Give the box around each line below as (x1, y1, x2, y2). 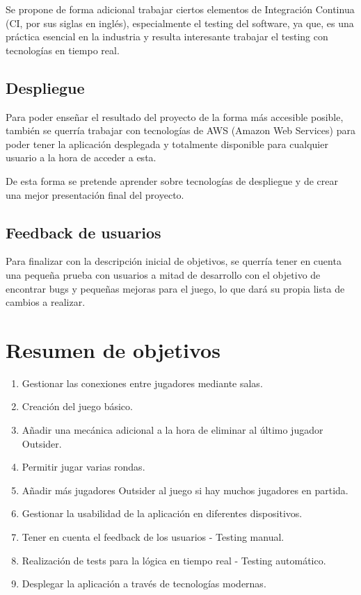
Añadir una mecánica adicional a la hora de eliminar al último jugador (22, 423, 323, 437)
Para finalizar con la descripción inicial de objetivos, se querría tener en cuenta (6, 254, 342, 268)
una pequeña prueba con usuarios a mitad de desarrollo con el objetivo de (6, 267, 321, 282)
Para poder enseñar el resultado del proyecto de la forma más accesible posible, (6, 109, 344, 124)
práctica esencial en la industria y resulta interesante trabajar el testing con (6, 29, 328, 44)
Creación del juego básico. (22, 399, 133, 414)
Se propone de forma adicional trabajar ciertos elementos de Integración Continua (6, 2, 355, 16)
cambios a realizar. (6, 295, 86, 309)
